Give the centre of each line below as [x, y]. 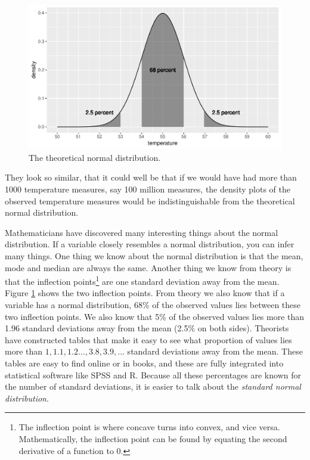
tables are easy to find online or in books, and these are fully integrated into [144, 363]
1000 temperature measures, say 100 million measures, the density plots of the [148, 189]
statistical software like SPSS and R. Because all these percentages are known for [153, 374]
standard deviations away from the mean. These [215, 351]
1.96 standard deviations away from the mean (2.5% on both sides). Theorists [147, 328]
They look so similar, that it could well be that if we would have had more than [151, 177]
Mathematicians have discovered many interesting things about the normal [142, 232]
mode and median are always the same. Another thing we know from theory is [148, 267]
